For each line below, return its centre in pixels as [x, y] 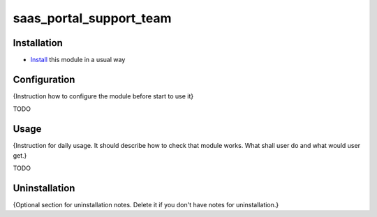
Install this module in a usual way [78, 60]
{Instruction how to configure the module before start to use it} [103, 96]
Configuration [44, 79]
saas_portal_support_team [92, 18]
